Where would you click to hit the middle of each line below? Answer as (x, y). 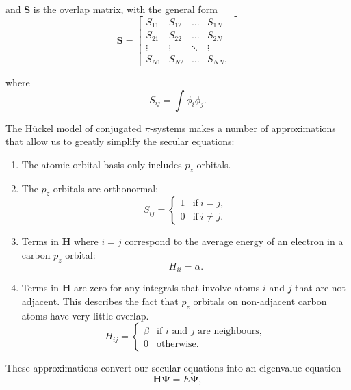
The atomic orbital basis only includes (102, 164)
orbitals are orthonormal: (106, 188)
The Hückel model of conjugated (74, 128)
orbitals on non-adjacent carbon (260, 301)
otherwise (177, 344)
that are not (321, 288)
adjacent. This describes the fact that (100, 301)
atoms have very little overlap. (85, 315)
